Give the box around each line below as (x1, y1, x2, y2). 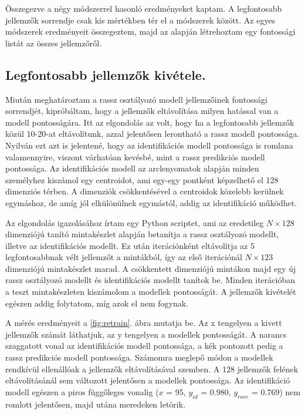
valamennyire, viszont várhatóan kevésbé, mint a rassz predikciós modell (5, 150, 265, 163)
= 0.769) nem (251, 385, 301, 398)
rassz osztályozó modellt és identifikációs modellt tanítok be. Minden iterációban (5, 274, 295, 286)
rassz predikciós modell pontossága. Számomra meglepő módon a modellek (5, 351, 273, 363)
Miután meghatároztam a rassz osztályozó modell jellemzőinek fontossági (5, 93, 267, 105)
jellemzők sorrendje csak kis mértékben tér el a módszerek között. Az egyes (5, 14, 276, 26)
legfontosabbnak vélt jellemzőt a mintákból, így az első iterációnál (5, 251, 242, 263)
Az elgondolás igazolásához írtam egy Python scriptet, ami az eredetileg (5, 216, 264, 228)
